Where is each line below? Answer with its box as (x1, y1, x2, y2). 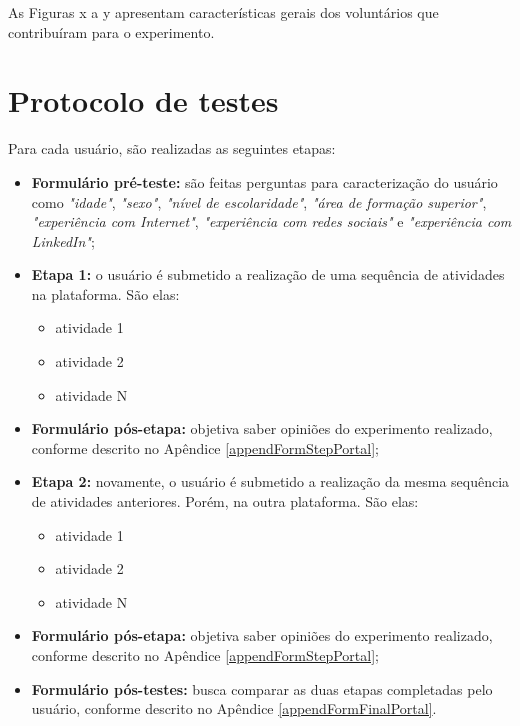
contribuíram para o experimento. (8, 21, 215, 42)
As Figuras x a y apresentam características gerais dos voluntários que (8, 2, 439, 22)
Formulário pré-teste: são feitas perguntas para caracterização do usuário (31, 171, 498, 192)
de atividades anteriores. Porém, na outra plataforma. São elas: (31, 491, 419, 512)
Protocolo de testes (8, 80, 279, 121)
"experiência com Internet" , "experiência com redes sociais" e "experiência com (31, 211, 512, 232)
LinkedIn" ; (31, 230, 95, 251)
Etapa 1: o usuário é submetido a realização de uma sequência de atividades (31, 264, 505, 285)
